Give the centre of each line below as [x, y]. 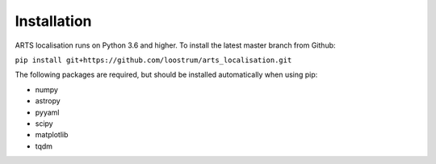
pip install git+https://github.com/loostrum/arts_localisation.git [153, 60]
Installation [53, 21]
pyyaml [47, 112]
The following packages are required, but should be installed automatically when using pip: [166, 75]
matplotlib [52, 135]
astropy [48, 101]
